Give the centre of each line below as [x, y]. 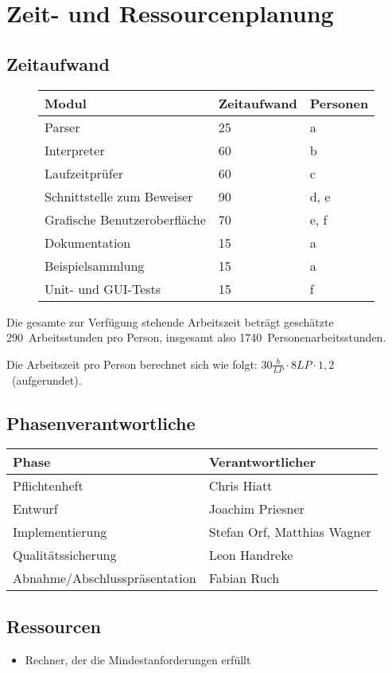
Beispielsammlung [95, 265]
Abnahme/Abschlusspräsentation [105, 578]
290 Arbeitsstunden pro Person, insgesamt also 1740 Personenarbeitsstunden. [196, 337]
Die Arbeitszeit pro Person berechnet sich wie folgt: [132, 364]
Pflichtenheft [48, 486]
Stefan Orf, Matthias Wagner [290, 532]
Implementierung [60, 532]
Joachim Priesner [256, 509]
